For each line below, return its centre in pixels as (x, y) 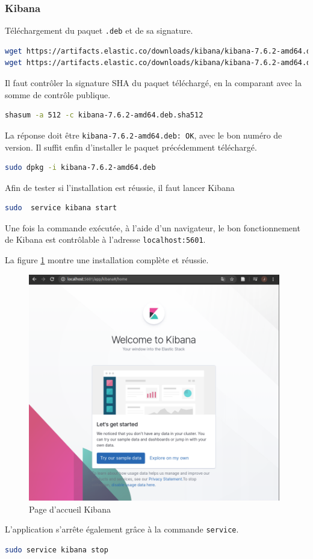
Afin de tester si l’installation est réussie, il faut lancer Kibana (120, 187)
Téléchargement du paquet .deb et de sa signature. (99, 30)
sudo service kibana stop (57, 550)
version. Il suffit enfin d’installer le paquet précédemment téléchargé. (131, 147)
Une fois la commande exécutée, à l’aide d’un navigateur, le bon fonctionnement (153, 227)
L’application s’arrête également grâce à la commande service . (122, 529)
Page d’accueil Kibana (70, 509)
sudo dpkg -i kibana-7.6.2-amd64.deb (80, 168)
